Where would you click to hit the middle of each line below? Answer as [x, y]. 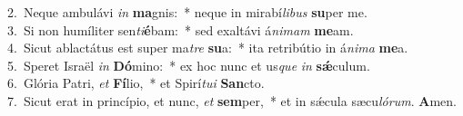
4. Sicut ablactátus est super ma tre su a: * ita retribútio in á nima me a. [208, 48]
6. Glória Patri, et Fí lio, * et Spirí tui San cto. [136, 83]
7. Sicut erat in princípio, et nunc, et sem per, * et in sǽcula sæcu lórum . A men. [232, 100]
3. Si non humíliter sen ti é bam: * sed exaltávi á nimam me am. [181, 29]
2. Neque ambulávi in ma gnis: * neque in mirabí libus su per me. [187, 12]
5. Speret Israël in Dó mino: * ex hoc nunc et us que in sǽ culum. [189, 65]
